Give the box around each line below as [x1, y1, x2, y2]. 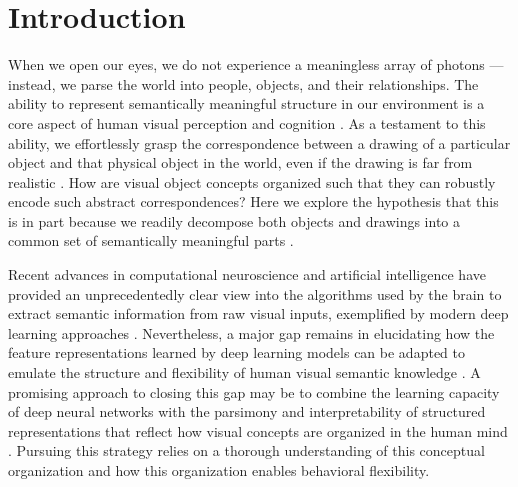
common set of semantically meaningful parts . [8, 230, 294, 251]
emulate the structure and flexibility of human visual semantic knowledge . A [8, 362, 481, 383]
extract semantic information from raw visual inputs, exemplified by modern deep [8, 303, 509, 324]
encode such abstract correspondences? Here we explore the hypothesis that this [8, 191, 499, 212]
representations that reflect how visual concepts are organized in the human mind [8, 420, 508, 441]
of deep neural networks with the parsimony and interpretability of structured [8, 401, 486, 422]
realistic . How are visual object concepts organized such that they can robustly [8, 171, 496, 192]
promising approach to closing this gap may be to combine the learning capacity [8, 381, 500, 402]
